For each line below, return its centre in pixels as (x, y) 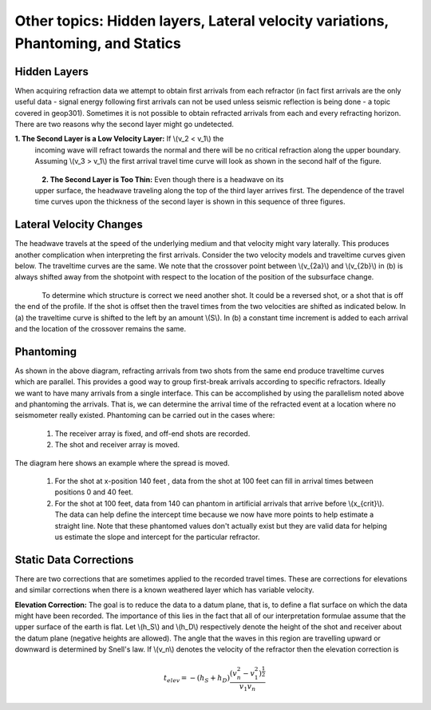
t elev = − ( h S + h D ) (197, 679)
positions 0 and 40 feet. (94, 492)
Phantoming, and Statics (98, 43)
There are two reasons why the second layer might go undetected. (125, 125)
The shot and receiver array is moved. (117, 445)
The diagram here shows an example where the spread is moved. (123, 462)
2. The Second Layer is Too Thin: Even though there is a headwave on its (163, 179)
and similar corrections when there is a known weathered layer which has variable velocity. (164, 590)
